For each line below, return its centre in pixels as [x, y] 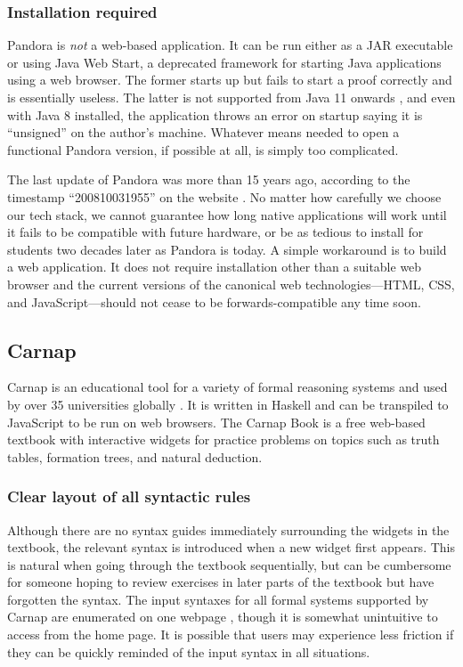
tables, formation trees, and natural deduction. [135, 456]
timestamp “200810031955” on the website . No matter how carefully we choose [224, 196]
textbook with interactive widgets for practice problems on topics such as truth [223, 439]
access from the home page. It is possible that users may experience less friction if [231, 634]
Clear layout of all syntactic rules [129, 496]
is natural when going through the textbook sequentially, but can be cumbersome [229, 564]
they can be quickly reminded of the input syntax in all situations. [189, 651]
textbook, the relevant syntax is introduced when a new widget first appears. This [231, 547]
